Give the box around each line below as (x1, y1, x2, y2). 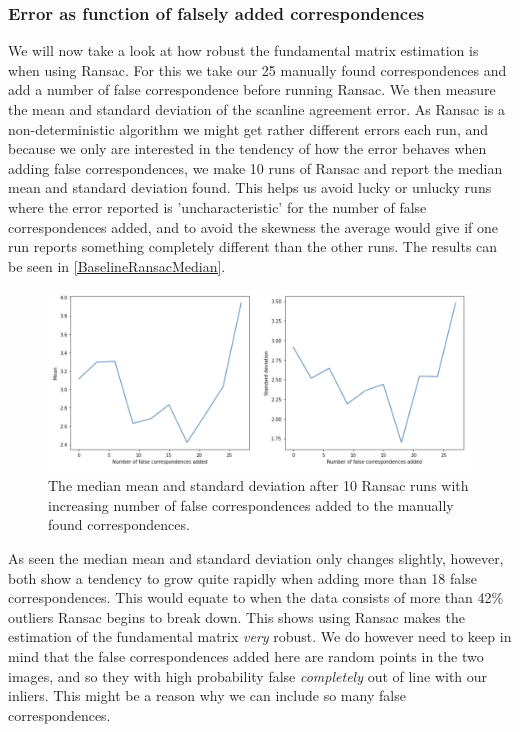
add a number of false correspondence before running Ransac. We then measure (8, 79, 496, 100)
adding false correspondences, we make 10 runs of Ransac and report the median (8, 157, 503, 178)
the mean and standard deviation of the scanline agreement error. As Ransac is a (8, 99, 505, 119)
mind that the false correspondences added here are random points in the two (8, 646, 484, 667)
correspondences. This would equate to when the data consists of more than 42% (8, 587, 504, 608)
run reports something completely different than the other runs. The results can (8, 236, 498, 257)
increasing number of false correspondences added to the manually (48, 494, 454, 515)
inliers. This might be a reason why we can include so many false (8, 685, 406, 706)
